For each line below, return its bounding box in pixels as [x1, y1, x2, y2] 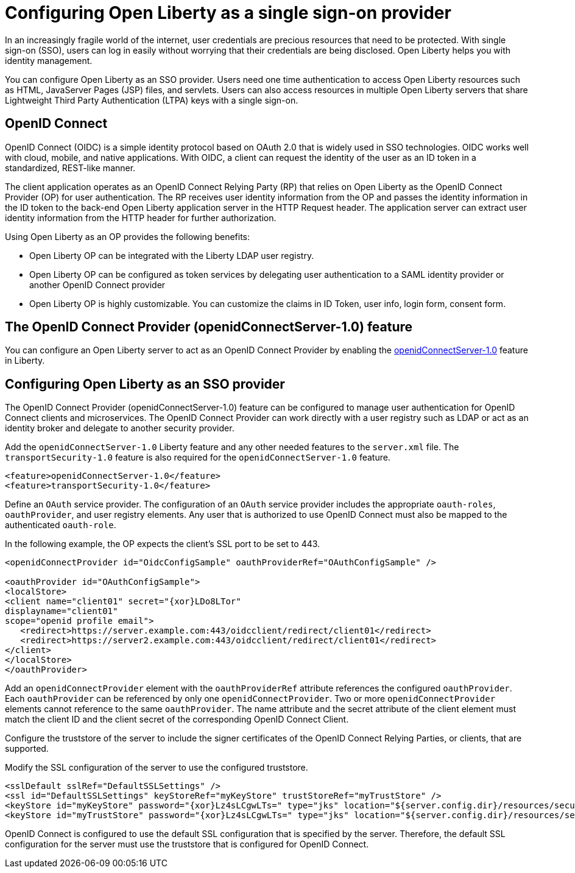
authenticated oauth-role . [5, 520, 116, 531]
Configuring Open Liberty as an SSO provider [5, 376, 285, 392]
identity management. [5, 55, 93, 66]
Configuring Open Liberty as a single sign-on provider [5, 2, 451, 23]
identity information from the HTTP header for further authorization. [5, 212, 277, 223]
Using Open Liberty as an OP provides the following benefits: [5, 231, 250, 242]
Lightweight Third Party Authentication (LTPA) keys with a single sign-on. [5, 94, 298, 105]
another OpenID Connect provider [29, 279, 166, 290]
